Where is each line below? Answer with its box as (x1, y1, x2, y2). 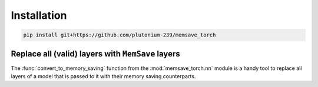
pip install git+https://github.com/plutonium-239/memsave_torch (23, 32, 216, 38)
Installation (11, 9, 67, 22)
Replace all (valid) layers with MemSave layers (11, 49, 180, 59)
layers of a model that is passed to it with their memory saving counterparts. (11, 73, 196, 80)
